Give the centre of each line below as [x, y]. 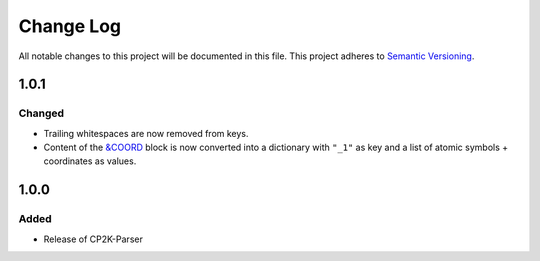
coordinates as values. [90, 161]
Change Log [70, 26]
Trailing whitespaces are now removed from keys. [146, 133]
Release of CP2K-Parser [93, 239]
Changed [41, 113]
